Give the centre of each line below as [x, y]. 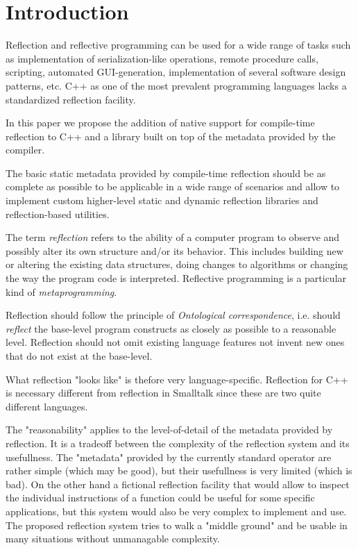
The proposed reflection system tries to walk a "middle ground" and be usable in [177, 525]
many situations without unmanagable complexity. [113, 539]
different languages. [47, 406]
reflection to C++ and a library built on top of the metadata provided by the [171, 136]
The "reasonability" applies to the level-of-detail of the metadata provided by [169, 430]
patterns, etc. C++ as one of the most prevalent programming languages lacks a [176, 85]
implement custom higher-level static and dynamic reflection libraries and [162, 200]
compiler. [25, 150]
